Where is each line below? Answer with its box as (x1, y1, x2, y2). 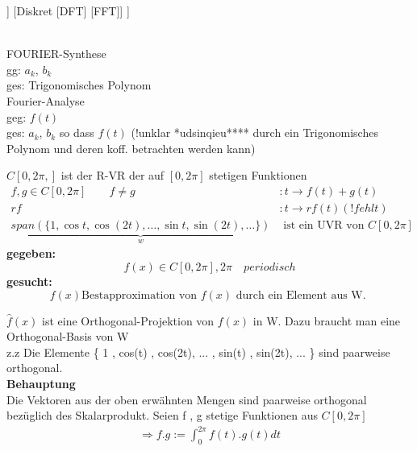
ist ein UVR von (283, 220, 365, 232)
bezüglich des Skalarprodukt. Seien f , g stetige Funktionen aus (6, 407, 318, 424)
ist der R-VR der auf (60, 167, 165, 184)
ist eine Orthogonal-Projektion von (42, 312, 215, 329)
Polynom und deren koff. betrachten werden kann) (6, 139, 256, 156)
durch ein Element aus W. (236, 289, 366, 301)
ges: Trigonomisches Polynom (6, 77, 152, 93)
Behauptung (6, 375, 76, 392)
